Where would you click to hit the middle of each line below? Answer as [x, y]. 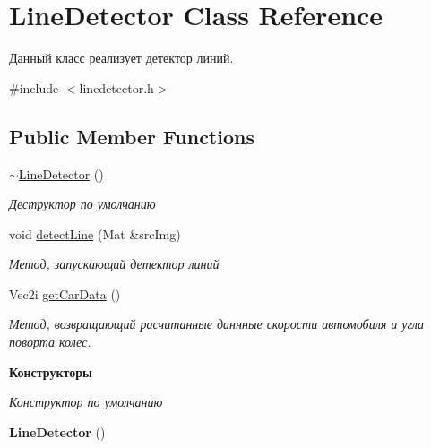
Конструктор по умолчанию [86, 402]
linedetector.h [116, 87]
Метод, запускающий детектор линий [114, 264]
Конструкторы [51, 371]
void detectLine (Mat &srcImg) [95, 233]
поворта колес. [50, 342]
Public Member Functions [132, 136]
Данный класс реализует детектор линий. [121, 58]
